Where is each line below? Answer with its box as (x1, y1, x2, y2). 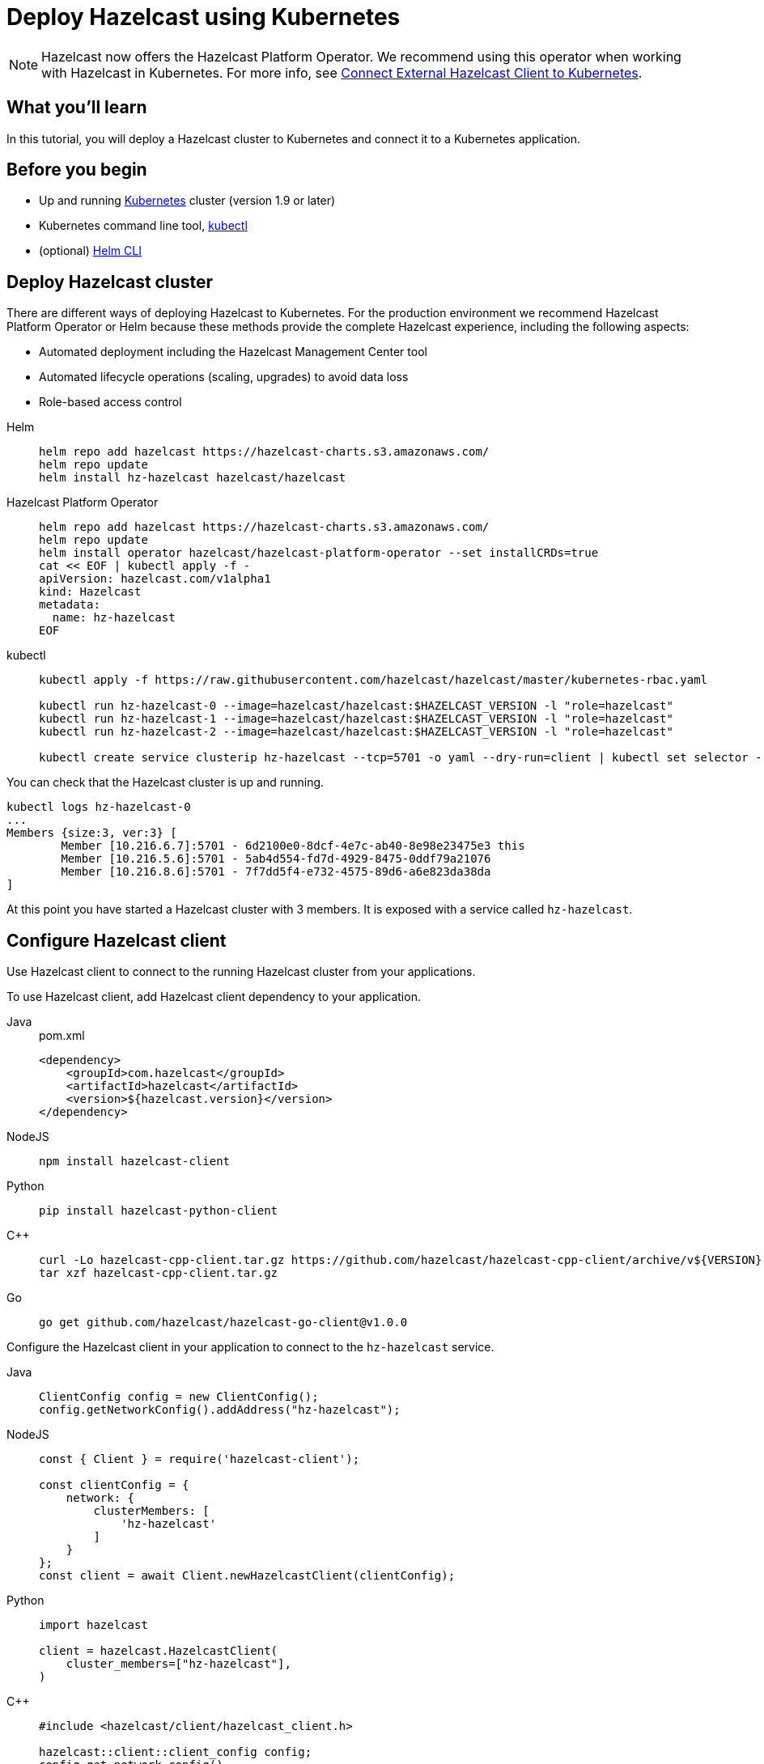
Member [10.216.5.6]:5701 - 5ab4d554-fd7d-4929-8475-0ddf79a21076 (61, 852, 491, 866)
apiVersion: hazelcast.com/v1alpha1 (39, 572, 271, 586)
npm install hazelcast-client (39, 1155, 231, 1168)
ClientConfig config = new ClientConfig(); (39, 1390, 319, 1404)
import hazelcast (39, 1618, 148, 1632)
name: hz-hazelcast (52, 611, 176, 625)
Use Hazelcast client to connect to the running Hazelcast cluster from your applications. (6, 965, 476, 979)
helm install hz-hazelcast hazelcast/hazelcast (39, 471, 346, 485)
